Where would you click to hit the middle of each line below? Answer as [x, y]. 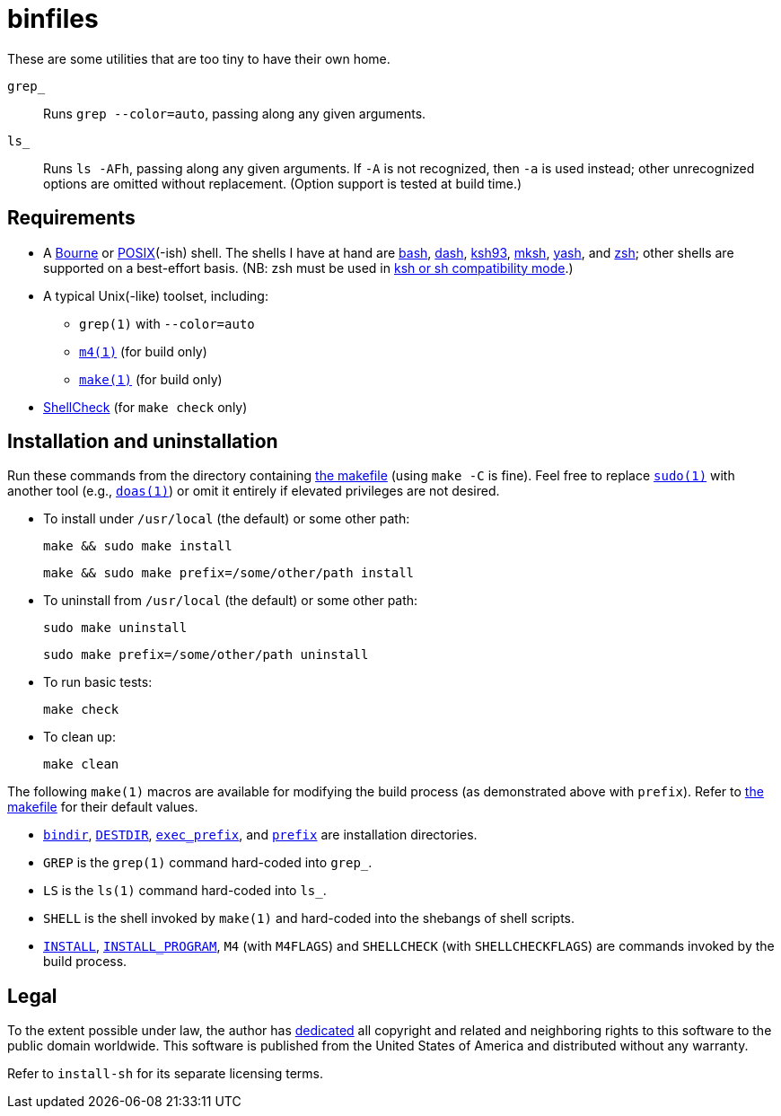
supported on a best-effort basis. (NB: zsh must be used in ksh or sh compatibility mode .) [308, 268]
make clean [81, 765]
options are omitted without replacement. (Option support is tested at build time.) [283, 183]
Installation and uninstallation [143, 442]
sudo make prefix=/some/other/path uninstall [206, 655]
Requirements [71, 218]
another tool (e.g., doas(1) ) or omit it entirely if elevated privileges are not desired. [254, 491]
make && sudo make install [138, 546]
